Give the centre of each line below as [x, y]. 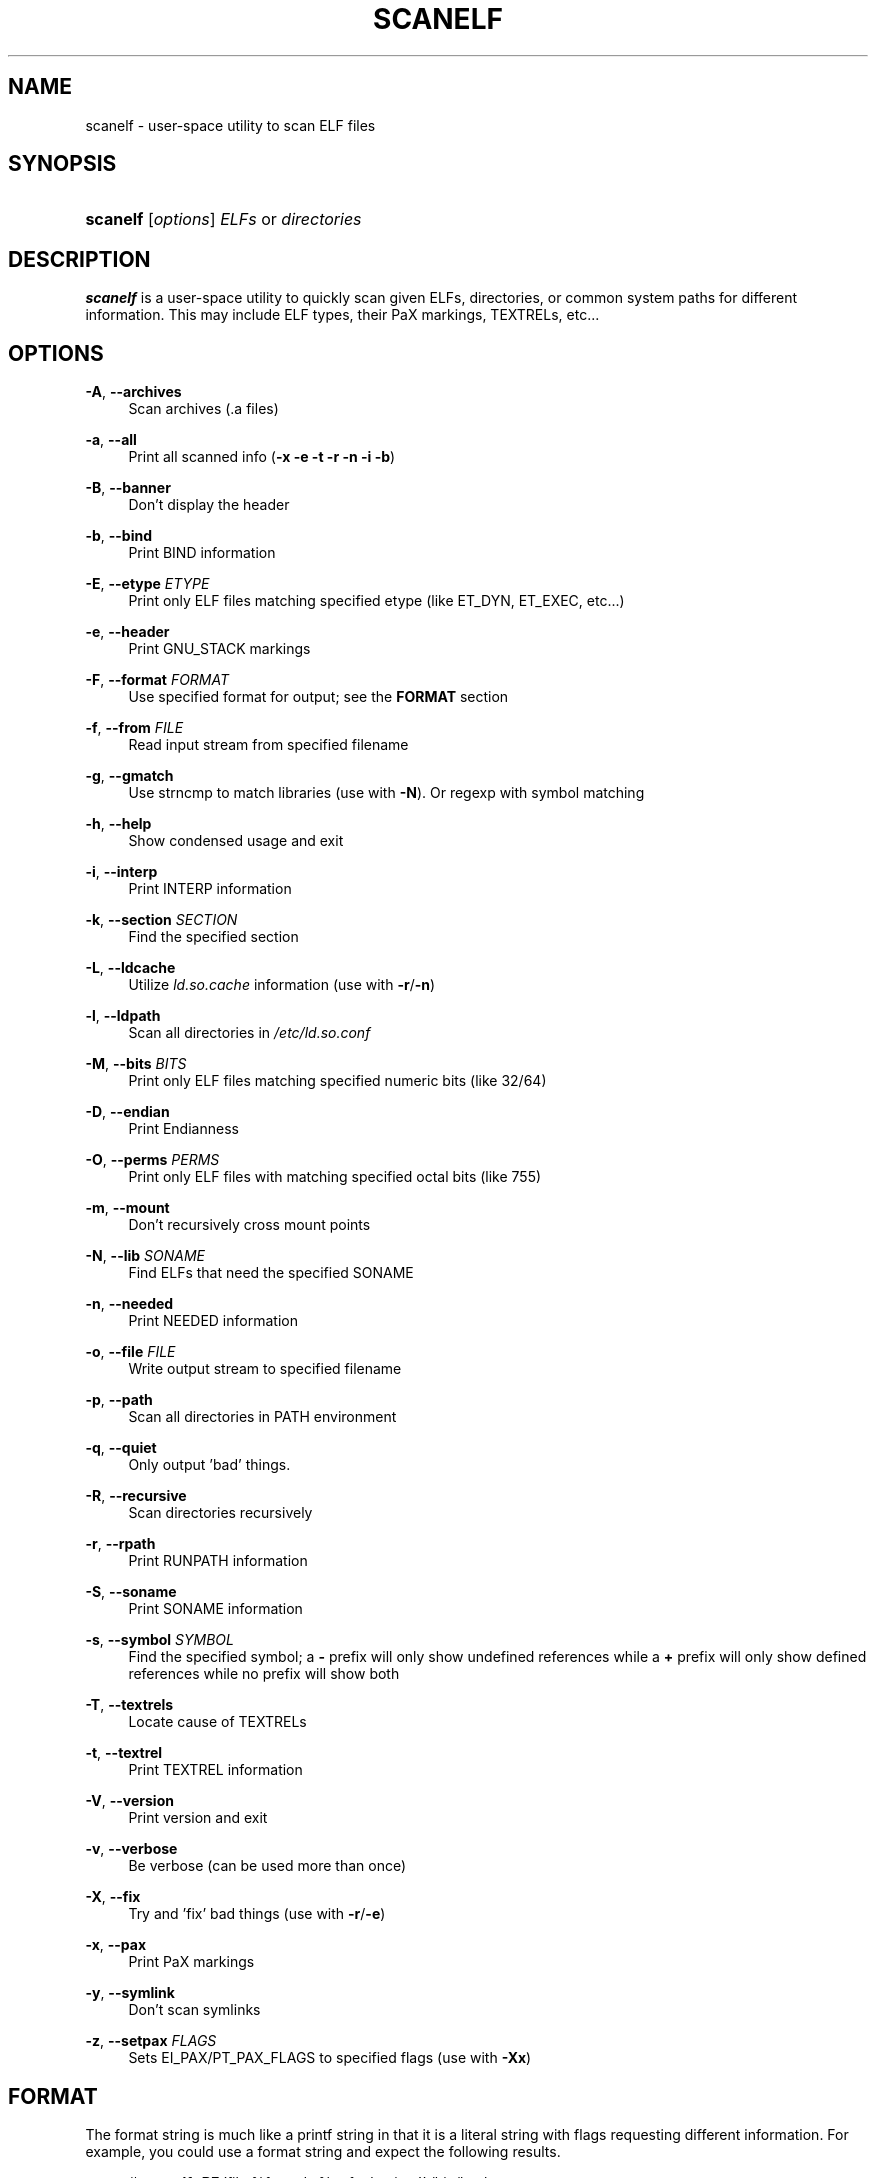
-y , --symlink [130, 1993]
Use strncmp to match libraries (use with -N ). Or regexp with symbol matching [386, 793]
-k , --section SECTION [161, 920]
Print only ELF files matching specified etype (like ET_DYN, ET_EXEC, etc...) [376, 601]
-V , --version [129, 1801]
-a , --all [111, 440]
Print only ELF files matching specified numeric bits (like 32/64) [337, 1081]
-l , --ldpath [123, 1016]
